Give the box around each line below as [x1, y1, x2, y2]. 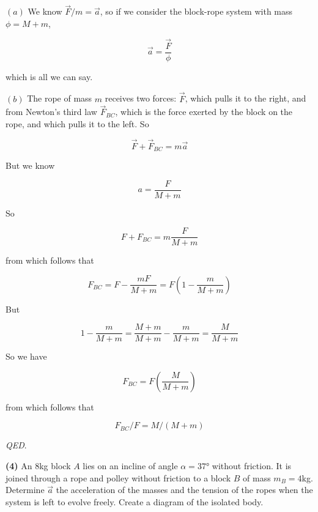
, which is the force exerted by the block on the [115, 105, 293, 118]
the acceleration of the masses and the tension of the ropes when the [56, 483, 313, 496]
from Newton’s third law [6, 105, 97, 118]
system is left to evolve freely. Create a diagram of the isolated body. [6, 495, 264, 508]
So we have [6, 350, 47, 363]
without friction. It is [212, 459, 292, 472]
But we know [6, 159, 55, 172]
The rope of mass [27, 92, 92, 105]
